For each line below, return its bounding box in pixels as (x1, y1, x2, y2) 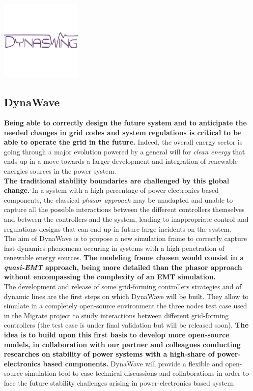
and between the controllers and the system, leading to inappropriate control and (4, 213, 249, 224)
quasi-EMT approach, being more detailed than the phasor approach (4, 262, 242, 272)
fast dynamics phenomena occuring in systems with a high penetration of (4, 242, 225, 253)
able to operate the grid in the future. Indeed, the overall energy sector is (4, 137, 243, 147)
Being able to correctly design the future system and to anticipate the (4, 117, 247, 127)
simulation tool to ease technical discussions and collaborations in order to (25, 368, 249, 378)
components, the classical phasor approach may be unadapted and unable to (4, 194, 233, 205)
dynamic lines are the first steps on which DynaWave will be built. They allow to (4, 291, 249, 301)
